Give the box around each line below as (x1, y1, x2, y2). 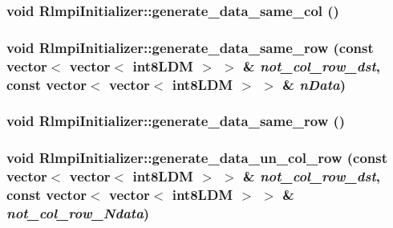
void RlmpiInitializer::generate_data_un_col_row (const (6, 148, 388, 168)
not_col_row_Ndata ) (6, 203, 150, 223)
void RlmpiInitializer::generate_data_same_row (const (6, 37, 374, 57)
